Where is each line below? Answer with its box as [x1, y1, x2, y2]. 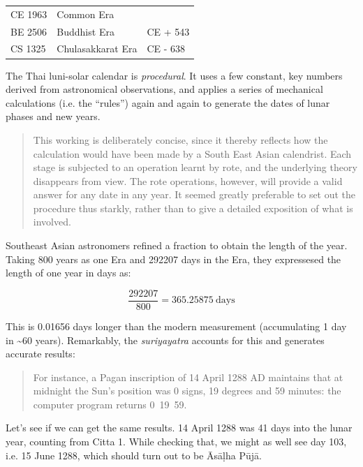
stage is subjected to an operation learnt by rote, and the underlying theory [33, 160, 357, 175]
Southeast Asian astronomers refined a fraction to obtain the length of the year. [6, 238, 348, 253]
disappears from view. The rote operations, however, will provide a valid [33, 173, 343, 188]
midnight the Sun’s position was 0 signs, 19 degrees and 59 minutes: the [33, 383, 341, 398]
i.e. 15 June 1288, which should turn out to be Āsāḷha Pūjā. [6, 447, 262, 462]
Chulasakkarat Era [57, 41, 138, 56]
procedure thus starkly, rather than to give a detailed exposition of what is [33, 200, 353, 215]
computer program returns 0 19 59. [33, 396, 187, 411]
